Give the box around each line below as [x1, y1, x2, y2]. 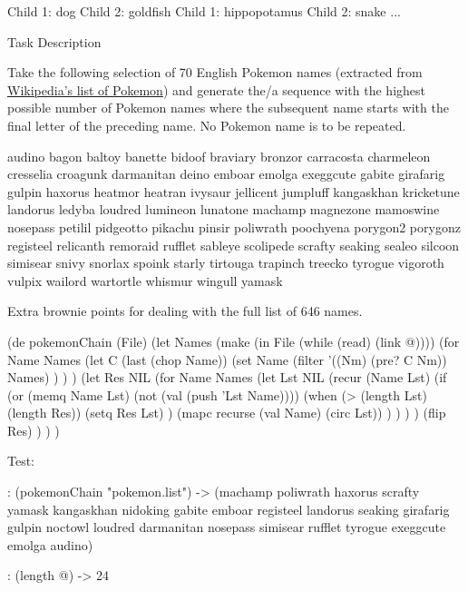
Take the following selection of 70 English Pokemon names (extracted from [7, 63, 423, 82]
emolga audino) [7, 535, 93, 554]
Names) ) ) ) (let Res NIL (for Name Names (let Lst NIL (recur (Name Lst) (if [7, 368, 447, 387]
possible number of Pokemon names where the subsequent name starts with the [7, 98, 449, 117]
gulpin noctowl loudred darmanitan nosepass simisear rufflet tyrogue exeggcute [7, 517, 446, 537]
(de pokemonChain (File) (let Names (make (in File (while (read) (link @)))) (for [7, 331, 460, 350]
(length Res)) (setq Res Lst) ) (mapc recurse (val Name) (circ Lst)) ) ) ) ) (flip [7, 403, 446, 422]
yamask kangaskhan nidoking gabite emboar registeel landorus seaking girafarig [7, 499, 450, 518]
